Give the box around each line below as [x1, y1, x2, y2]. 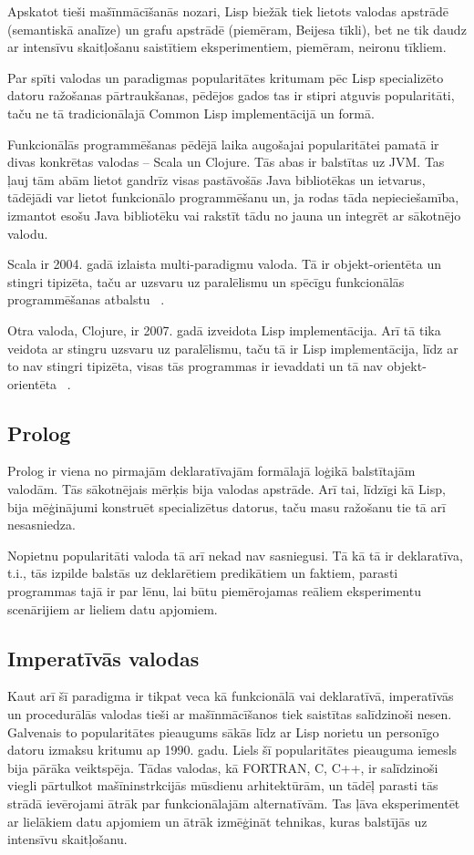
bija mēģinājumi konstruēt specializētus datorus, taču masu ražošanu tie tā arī [7, 497, 446, 516]
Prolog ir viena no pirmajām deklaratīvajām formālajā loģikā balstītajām [7, 461, 416, 480]
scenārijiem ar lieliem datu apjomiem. [7, 599, 218, 618]
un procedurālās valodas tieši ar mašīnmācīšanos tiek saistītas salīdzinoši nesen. [7, 705, 452, 724]
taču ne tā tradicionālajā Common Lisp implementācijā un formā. [7, 103, 375, 122]
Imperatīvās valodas [7, 644, 200, 672]
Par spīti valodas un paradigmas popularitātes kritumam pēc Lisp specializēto [7, 67, 444, 87]
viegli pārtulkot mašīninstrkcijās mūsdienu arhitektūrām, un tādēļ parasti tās [7, 776, 438, 795]
